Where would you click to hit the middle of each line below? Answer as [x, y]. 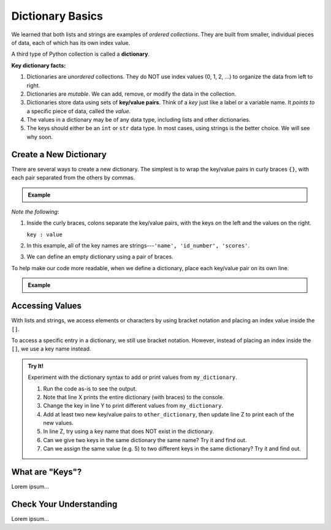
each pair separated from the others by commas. [73, 177]
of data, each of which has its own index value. [71, 42]
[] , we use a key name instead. [51, 349]
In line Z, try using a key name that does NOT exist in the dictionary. [129, 431]
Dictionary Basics [57, 16]
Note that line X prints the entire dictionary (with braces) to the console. [134, 397]
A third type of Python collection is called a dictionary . [81, 54]
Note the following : [35, 211]
